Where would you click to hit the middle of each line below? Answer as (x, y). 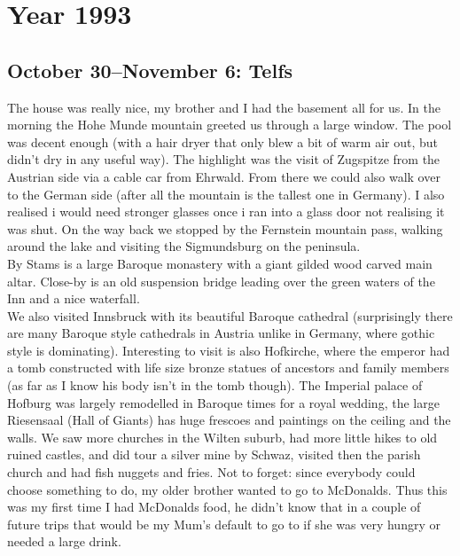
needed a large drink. (64, 541)
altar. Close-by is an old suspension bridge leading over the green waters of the (221, 281)
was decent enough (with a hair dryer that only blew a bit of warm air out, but (223, 141)
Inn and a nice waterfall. (74, 298)
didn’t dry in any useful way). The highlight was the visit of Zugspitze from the (224, 159)
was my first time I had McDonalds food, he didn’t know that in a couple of (214, 507)
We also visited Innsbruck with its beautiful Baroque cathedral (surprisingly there (230, 315)
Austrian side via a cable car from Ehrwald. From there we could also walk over (224, 176)
